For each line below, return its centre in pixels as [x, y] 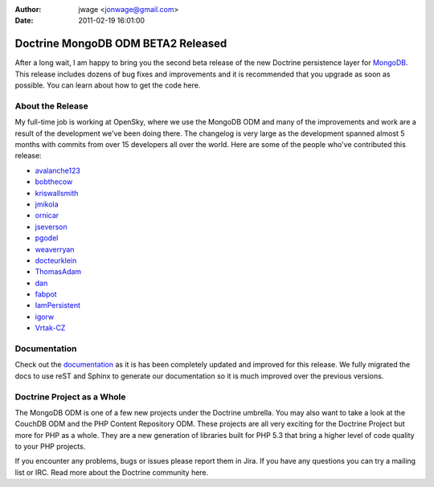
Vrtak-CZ [50, 328]
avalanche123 [57, 170]
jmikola [47, 204]
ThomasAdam [58, 272]
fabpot [46, 294]
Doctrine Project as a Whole [70, 396]
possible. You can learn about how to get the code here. [108, 85]
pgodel [47, 238]
